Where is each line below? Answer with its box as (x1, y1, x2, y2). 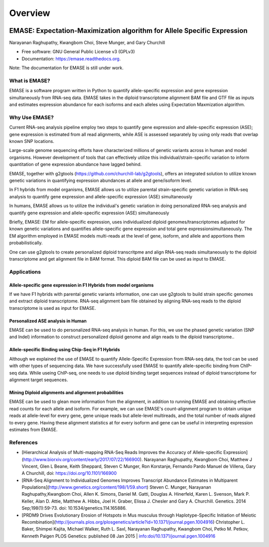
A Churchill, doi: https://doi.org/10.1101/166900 (21, 470, 117, 476)
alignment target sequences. (9, 377, 68, 383)
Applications (9, 268, 41, 275)
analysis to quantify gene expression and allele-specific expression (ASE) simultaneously (9, 193, 193, 199)
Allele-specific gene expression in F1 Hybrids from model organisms (9, 282, 154, 288)
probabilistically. (9, 240, 43, 246)
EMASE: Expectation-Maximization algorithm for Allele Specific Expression (9, 26, 248, 35)
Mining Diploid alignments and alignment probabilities (9, 390, 124, 396)
